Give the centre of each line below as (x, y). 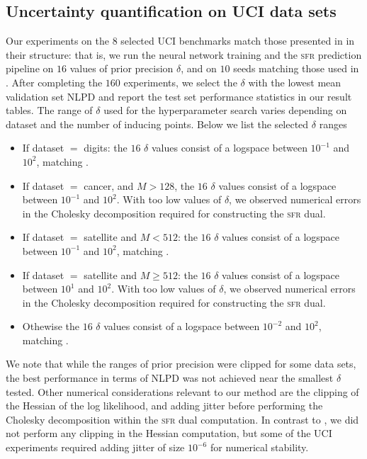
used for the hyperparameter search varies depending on (225, 110)
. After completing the (54, 82)
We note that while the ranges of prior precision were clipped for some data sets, (181, 364)
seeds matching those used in (296, 68)
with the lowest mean (295, 82)
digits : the (106, 148)
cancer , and (109, 185)
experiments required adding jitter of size (95, 447)
